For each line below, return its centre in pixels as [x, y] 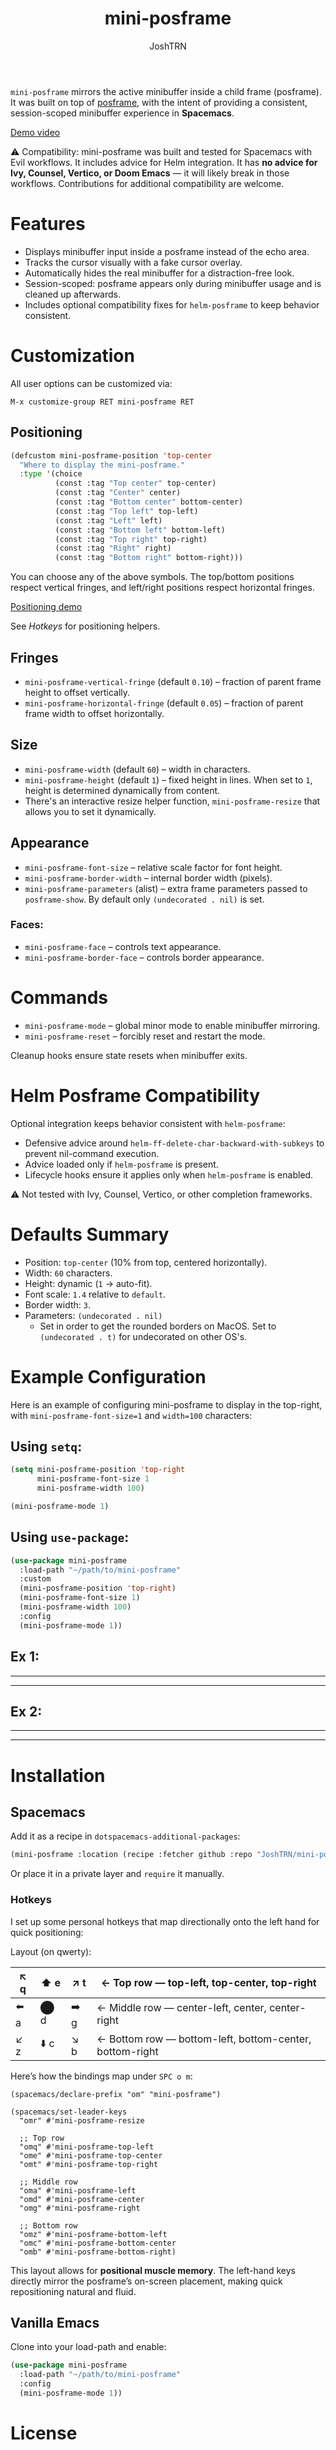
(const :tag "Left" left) [108, 520]
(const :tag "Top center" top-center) [135, 483]
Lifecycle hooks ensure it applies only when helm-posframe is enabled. [169, 1174]
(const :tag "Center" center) [118, 493]
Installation [58, 1775]
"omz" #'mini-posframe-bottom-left [93, 2234]
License [44, 2433]
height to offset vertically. [77, 692]
